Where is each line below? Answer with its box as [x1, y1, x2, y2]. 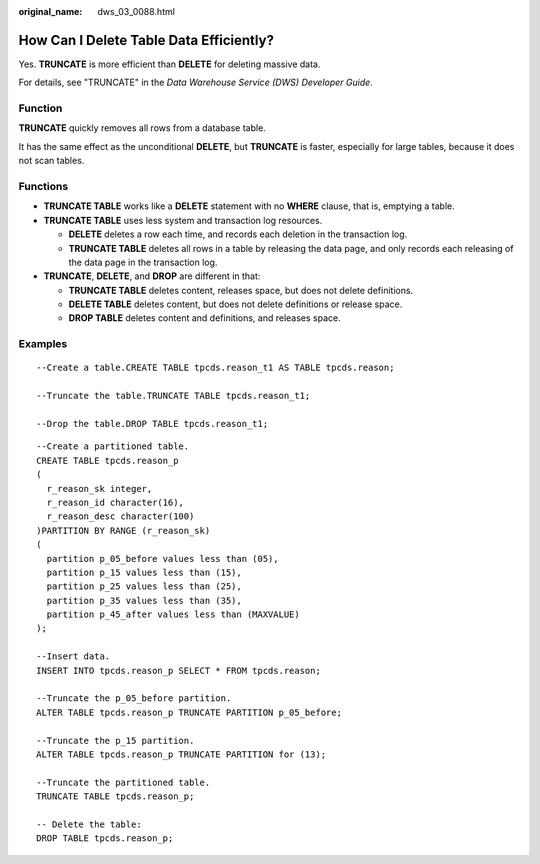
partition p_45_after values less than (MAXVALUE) [46, 609, 300, 620]
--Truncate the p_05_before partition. [36, 693, 232, 704]
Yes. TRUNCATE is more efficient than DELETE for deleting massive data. [18, 58, 321, 70]
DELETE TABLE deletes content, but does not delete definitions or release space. [68, 298, 403, 310]
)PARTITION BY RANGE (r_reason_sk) [36, 525, 211, 536]
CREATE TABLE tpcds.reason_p [36, 455, 179, 466]
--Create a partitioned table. [36, 441, 190, 452]
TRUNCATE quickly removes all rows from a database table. [18, 122, 267, 134]
